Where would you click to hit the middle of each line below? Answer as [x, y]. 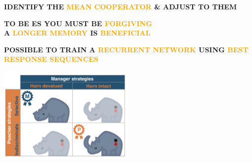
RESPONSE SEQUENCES [51, 59]
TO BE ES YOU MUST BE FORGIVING [78, 23]
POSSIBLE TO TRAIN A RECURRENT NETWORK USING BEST [126, 49]
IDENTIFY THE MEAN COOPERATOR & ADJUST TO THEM [121, 6]
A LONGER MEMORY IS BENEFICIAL [77, 33]
